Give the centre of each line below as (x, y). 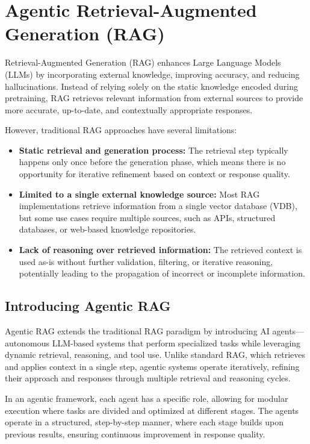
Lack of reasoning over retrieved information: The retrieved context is (160, 250)
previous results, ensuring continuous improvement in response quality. (135, 433)
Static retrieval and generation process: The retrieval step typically (153, 150)
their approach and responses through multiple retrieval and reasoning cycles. (148, 378)
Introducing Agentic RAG (88, 306)
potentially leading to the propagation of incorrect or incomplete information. (162, 273)
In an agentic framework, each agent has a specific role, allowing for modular (147, 398)
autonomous (27, 342)
